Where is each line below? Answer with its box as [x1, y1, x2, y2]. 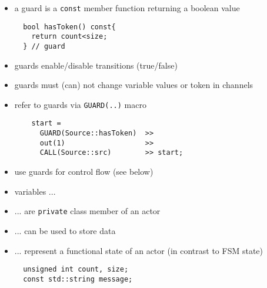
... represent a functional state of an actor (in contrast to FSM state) [14, 244, 263, 256]
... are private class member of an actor [14, 205, 161, 217]
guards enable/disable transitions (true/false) [14, 59, 178, 71]
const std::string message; [23, 275, 133, 283]
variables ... [14, 185, 56, 197]
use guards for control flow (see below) [14, 165, 153, 178]
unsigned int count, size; [23, 265, 129, 274]
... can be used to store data [14, 224, 116, 236]
